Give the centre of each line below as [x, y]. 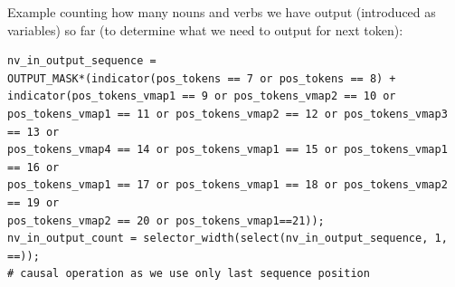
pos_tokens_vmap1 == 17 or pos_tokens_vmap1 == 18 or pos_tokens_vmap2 [227, 185]
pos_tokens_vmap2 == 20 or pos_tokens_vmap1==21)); [166, 220]
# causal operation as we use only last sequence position [189, 274]
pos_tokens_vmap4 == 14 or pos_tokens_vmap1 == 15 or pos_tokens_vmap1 [227, 150]
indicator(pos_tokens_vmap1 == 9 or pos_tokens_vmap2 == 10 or [202, 96]
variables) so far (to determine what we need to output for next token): [205, 29]
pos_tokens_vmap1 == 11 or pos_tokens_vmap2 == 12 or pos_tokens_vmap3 [227, 114]
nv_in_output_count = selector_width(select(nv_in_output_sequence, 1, [227, 239]
